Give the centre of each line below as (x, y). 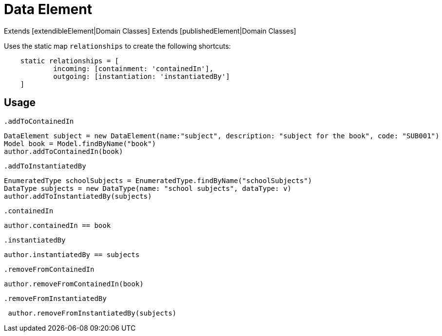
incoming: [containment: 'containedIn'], (133, 68)
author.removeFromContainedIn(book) (74, 284)
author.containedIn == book (58, 225)
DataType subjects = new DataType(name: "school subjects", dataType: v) (148, 188)
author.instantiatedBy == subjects (72, 254)
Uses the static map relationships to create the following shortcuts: (117, 46)
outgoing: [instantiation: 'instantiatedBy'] (142, 76)
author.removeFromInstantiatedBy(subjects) (92, 313)
